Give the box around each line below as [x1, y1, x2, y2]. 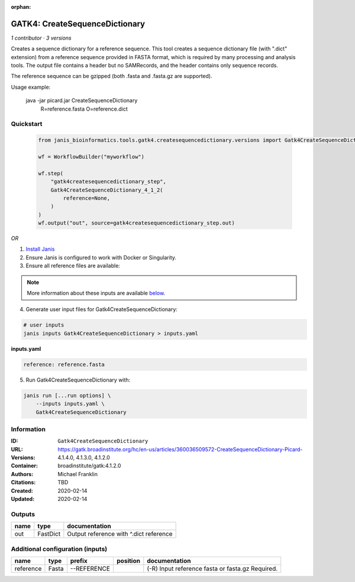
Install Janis [25, 245, 55, 253]
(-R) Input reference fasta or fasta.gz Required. [147, 564, 278, 573]
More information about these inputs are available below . [27, 290, 166, 297]
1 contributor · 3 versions [11, 34, 72, 41]
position [116, 557, 140, 565]
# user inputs [23, 322, 64, 328]
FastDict [37, 530, 61, 538]
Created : [11, 487, 34, 494]
